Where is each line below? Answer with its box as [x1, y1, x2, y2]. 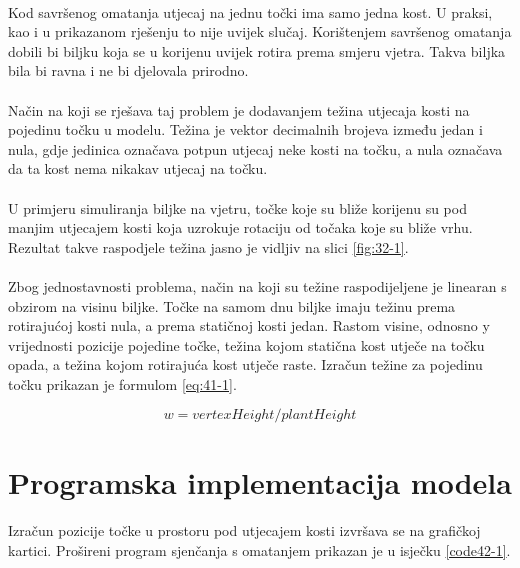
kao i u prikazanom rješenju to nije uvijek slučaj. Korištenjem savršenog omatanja [8, 21, 512, 42]
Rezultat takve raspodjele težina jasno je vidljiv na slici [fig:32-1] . [8, 236, 409, 257]
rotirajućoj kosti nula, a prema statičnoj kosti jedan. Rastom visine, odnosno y [8, 315, 490, 336]
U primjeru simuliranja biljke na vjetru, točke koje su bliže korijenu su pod [8, 197, 467, 218]
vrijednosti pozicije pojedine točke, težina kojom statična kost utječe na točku [8, 334, 485, 355]
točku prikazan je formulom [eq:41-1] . [8, 373, 237, 394]
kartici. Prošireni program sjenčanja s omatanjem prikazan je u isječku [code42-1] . [8, 540, 511, 561]
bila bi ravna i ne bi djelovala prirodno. [8, 60, 249, 81]
